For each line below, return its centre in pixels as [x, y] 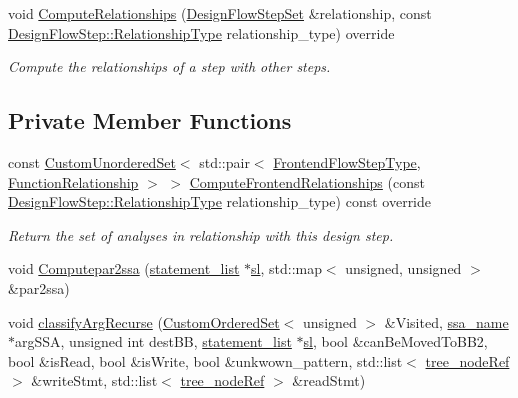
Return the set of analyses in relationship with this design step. [201, 234]
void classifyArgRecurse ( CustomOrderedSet [144, 321]
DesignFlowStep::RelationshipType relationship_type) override [201, 32]
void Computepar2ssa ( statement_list [124, 268]
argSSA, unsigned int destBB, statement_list [153, 341]
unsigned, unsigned [403, 268]
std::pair [224, 161]
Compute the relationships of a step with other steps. [169, 66]
